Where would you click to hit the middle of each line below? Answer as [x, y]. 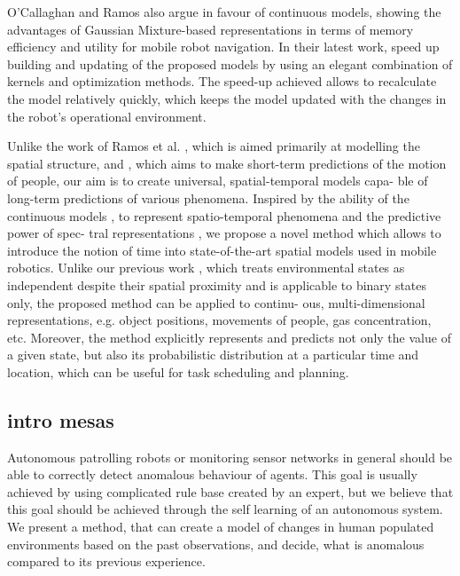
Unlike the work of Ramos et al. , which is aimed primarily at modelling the [214, 146]
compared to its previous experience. [106, 561]
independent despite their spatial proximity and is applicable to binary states [217, 284]
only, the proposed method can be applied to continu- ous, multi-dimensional [216, 302]
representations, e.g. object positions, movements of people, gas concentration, [219, 320]
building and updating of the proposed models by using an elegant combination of [230, 63]
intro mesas [61, 419]
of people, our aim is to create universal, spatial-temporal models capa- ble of [218, 181]
